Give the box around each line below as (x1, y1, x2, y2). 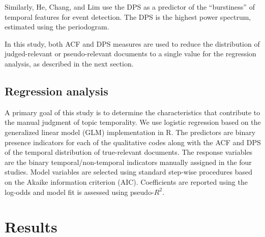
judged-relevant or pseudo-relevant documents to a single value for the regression (5, 48, 256, 59)
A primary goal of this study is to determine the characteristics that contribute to (5, 107, 260, 117)
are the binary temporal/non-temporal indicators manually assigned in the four (5, 156, 252, 167)
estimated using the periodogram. (5, 21, 109, 32)
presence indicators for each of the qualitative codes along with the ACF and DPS (5, 137, 261, 147)
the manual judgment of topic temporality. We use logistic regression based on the (5, 117, 261, 127)
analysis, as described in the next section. (5, 58, 134, 69)
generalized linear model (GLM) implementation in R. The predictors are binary (5, 126, 256, 137)
